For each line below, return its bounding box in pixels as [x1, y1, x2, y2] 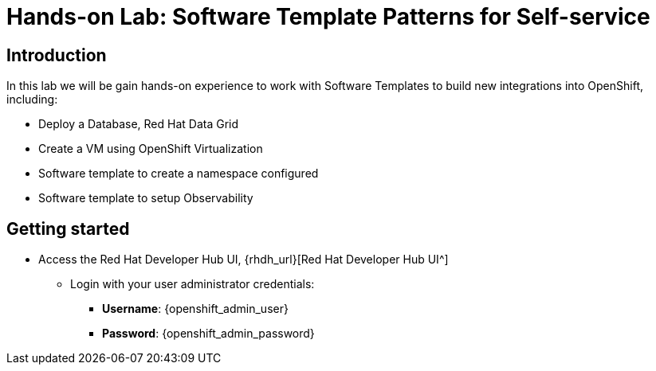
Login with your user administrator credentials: [70, 277, 315, 291]
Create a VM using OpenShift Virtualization [38, 142, 263, 156]
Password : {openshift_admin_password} [102, 326, 315, 341]
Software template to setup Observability [38, 191, 253, 205]
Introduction [6, 45, 107, 65]
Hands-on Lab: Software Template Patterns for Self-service [6, 3, 650, 30]
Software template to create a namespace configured [38, 166, 319, 181]
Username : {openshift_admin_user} [102, 302, 289, 316]
